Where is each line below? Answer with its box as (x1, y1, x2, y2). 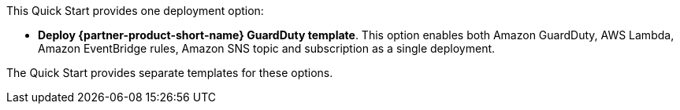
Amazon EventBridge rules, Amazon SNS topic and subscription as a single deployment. (38, 42, 496, 55)
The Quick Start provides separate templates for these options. (6, 66, 333, 79)
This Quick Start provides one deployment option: (6, 4, 264, 17)
